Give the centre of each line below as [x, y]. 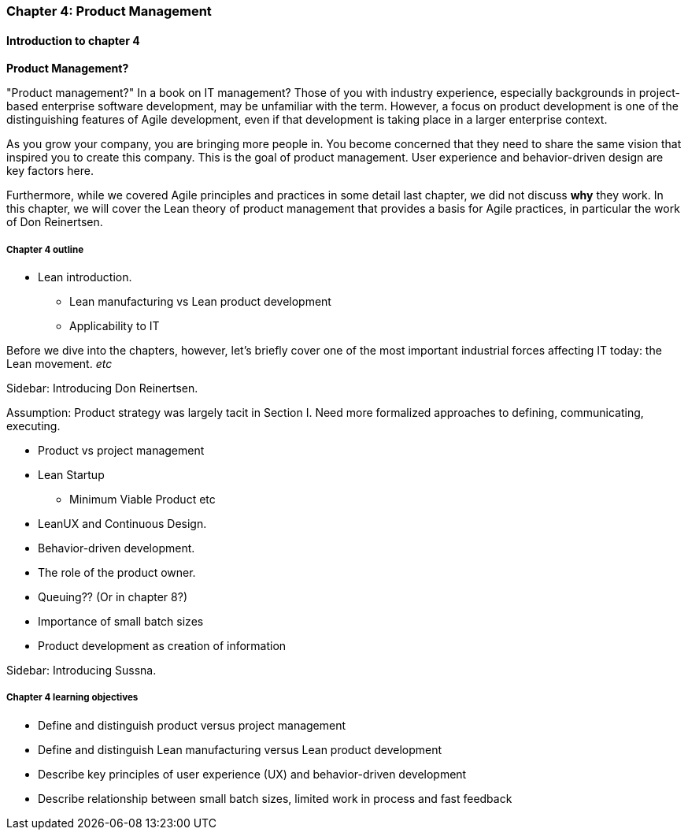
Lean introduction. [85, 277]
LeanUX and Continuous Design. [122, 524]
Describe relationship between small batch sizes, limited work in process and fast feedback [275, 798]
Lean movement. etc [59, 364]
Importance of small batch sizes [121, 621]
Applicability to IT [115, 326]
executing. [33, 426]
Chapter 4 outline [45, 249]
